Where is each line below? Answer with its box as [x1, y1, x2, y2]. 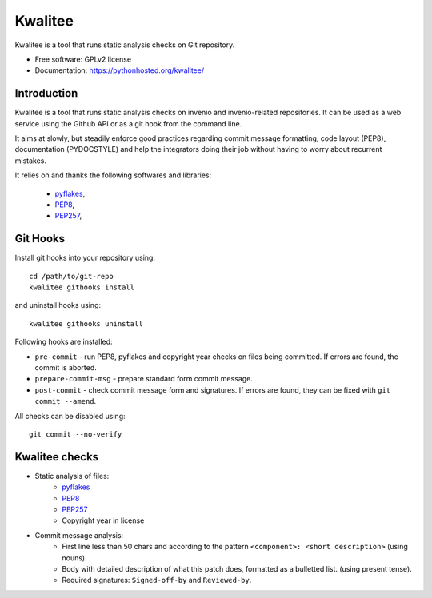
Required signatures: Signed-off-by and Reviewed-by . [62, 576, 252, 585]
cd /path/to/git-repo [29, 272, 114, 281]
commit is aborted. [34, 363, 98, 372]
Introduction [14, 86, 78, 100]
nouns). [62, 552, 87, 563]
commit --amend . [34, 397, 97, 406]
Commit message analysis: [34, 530, 124, 540]
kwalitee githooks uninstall [29, 319, 143, 328]
